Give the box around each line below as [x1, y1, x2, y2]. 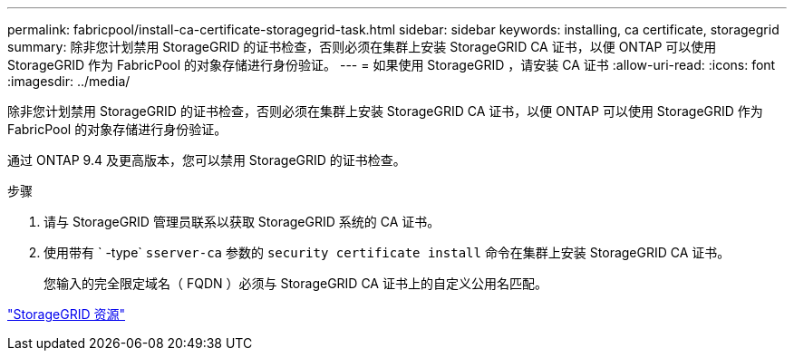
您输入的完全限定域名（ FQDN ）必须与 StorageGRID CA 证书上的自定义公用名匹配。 [44, 276, 547, 291]
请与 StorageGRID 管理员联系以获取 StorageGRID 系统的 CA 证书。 [44, 214, 441, 229]
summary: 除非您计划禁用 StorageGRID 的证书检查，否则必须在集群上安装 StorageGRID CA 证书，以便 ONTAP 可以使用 [7, 39, 717, 54]
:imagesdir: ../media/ [7, 73, 131, 89]
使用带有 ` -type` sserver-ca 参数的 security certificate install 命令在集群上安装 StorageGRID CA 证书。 [44, 245, 731, 260]
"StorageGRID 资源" [7, 306, 125, 322]
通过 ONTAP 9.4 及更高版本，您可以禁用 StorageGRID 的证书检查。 [7, 152, 406, 168]
